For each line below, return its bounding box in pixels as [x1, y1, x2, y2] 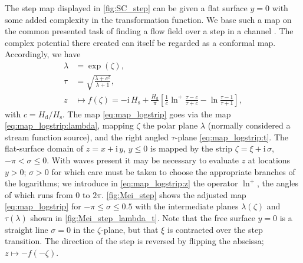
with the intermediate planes [135, 200, 239, 212]
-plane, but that [101, 223, 159, 235]
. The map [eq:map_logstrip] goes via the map [62, 107, 231, 120]
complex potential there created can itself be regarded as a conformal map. [5, 36, 276, 48]
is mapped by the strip [150, 142, 233, 154]
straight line [5, 223, 48, 235]
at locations [248, 153, 291, 166]
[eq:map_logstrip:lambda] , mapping [5, 119, 134, 131]
